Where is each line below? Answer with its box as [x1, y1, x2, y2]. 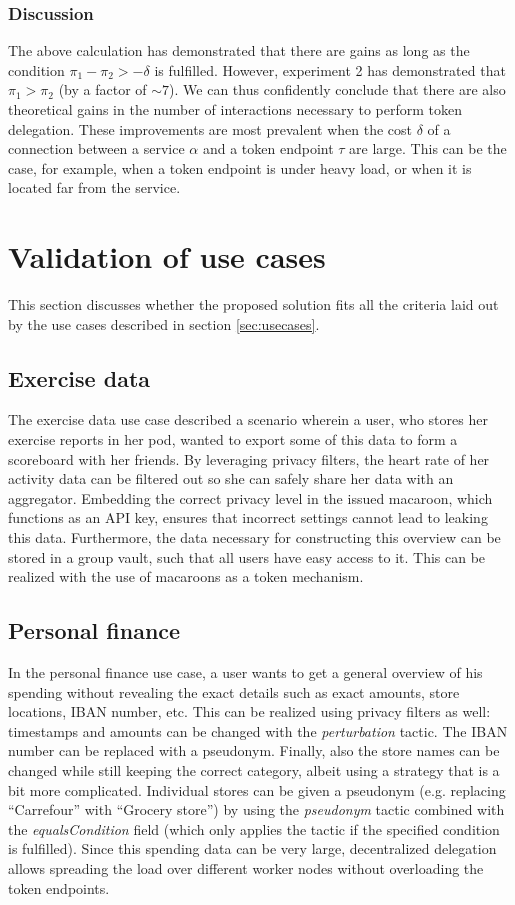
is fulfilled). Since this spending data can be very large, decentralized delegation [8, 838, 497, 859]
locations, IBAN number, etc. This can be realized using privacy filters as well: [8, 701, 491, 722]
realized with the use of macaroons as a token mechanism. [8, 566, 364, 587]
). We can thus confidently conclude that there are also [169, 79, 506, 100]
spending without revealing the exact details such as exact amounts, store [8, 681, 460, 702]
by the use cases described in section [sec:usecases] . [8, 313, 320, 334]
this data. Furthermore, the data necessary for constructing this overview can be [8, 527, 501, 548]
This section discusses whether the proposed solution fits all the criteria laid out [8, 294, 499, 315]
